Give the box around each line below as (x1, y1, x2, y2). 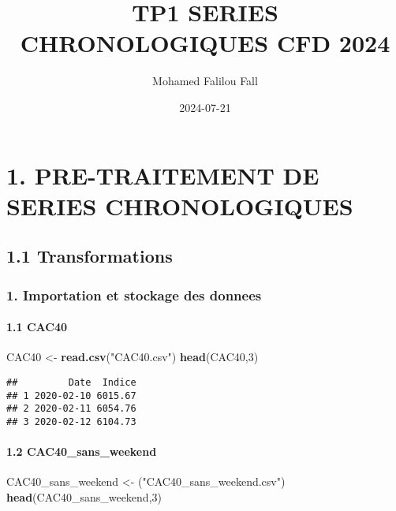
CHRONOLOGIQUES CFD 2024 (20, 27, 390, 59)
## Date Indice (6, 376, 136, 388)
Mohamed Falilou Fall (152, 73, 258, 89)
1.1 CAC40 (6, 319, 68, 335)
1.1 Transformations (6, 244, 173, 268)
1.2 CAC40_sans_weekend (6, 443, 157, 460)
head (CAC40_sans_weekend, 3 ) (6, 488, 162, 505)
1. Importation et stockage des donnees (6, 285, 262, 304)
